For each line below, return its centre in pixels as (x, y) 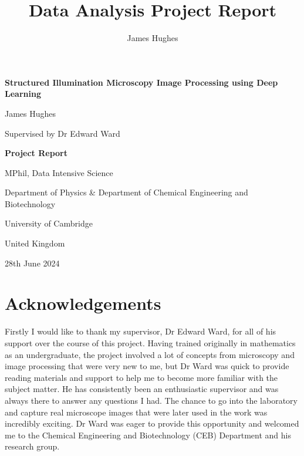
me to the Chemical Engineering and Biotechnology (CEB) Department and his (148, 435)
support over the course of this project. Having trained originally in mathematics (150, 342)
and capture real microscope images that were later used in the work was (136, 412)
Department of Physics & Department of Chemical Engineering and (126, 192)
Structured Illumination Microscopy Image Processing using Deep (141, 82)
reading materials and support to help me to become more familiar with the (141, 377)
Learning (23, 94)
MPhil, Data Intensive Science (59, 172)
